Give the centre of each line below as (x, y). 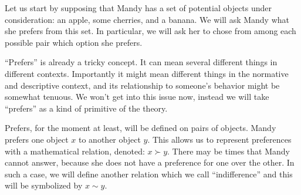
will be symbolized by (44, 185)
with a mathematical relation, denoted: (75, 151)
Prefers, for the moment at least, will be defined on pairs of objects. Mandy (141, 128)
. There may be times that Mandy (229, 151)
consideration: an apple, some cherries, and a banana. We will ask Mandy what (147, 19)
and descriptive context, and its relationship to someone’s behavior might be (142, 85)
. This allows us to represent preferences (219, 139)
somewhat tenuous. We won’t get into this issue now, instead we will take (137, 97)
